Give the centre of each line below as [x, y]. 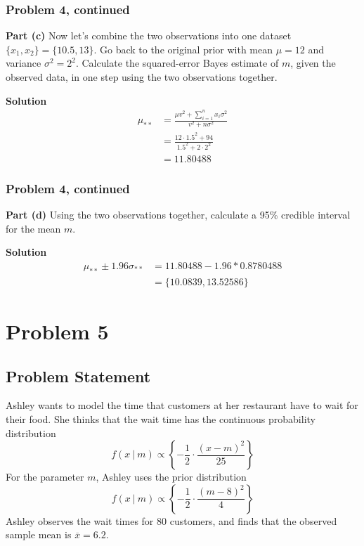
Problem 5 [57, 331]
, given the [313, 63]
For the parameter [45, 477]
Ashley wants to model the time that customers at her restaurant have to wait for [182, 405]
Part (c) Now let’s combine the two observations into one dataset [149, 35]
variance [24, 63]
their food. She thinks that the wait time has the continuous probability [161, 419]
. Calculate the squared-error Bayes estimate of [177, 63]
